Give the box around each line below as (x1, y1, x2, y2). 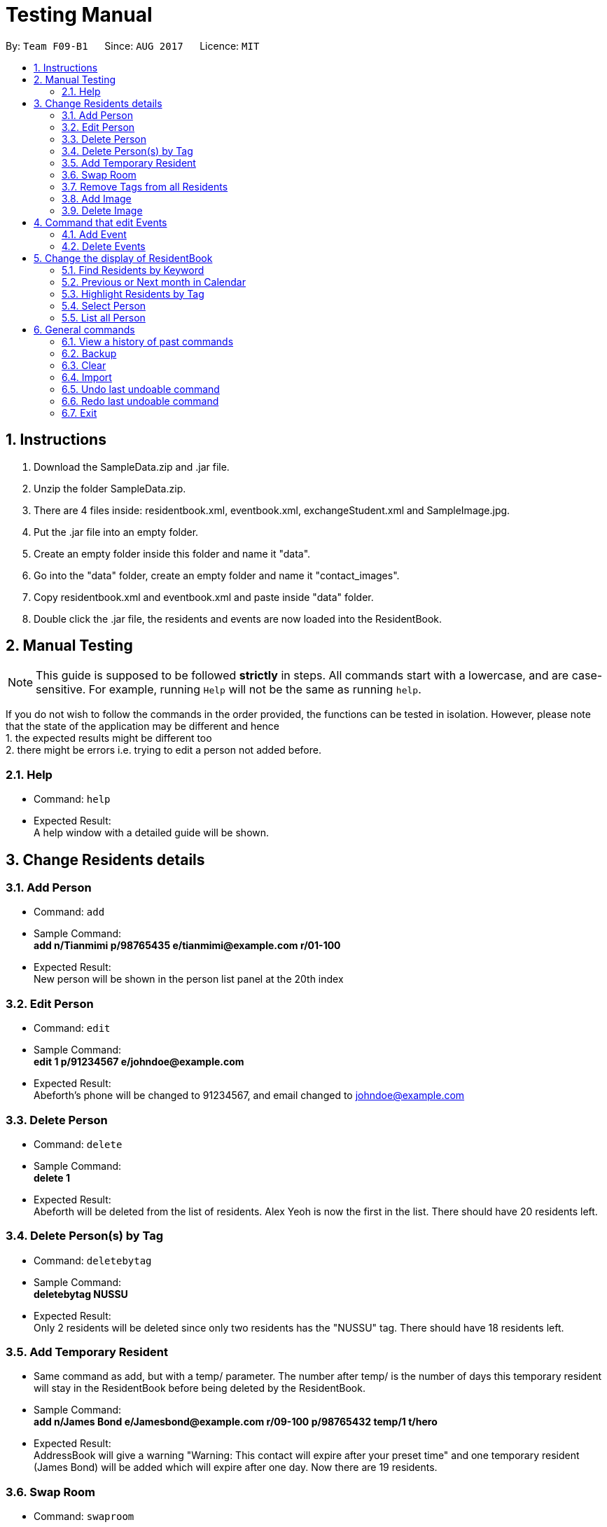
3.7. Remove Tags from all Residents (62, 180, 228, 193)
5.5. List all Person (62, 311, 146, 324)
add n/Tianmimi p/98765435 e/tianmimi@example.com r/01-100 (34, 939, 341, 952)
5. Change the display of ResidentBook (34, 251, 213, 264)
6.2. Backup (62, 347, 117, 359)
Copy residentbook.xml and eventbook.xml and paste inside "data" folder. (34, 590, 374, 603)
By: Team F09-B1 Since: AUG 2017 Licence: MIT (6, 39, 260, 52)
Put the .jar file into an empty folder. (34, 525, 199, 538)
